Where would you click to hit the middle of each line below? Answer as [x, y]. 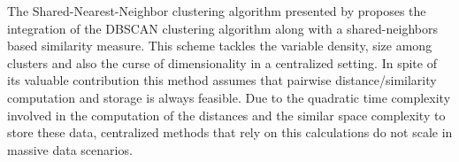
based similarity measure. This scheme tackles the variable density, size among [220, 46]
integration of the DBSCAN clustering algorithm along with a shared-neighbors [222, 28]
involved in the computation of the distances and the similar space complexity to [226, 115]
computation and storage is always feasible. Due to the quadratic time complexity [229, 97]
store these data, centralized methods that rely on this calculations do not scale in [230, 132]
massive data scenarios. [70, 149]
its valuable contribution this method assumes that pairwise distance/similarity [222, 80]
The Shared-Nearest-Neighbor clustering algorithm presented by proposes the [217, 11]
